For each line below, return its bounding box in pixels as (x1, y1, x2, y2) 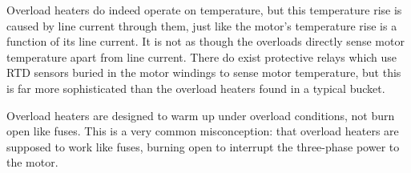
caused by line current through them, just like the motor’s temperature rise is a (6, 17, 397, 34)
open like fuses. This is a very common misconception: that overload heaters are (6, 123, 399, 139)
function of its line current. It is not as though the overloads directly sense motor (6, 33, 405, 50)
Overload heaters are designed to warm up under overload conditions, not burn (6, 107, 395, 123)
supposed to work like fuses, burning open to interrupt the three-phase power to (6, 138, 400, 155)
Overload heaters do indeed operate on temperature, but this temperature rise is (6, 2, 402, 18)
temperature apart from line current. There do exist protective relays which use (6, 48, 397, 65)
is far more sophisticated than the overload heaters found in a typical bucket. (6, 79, 385, 96)
